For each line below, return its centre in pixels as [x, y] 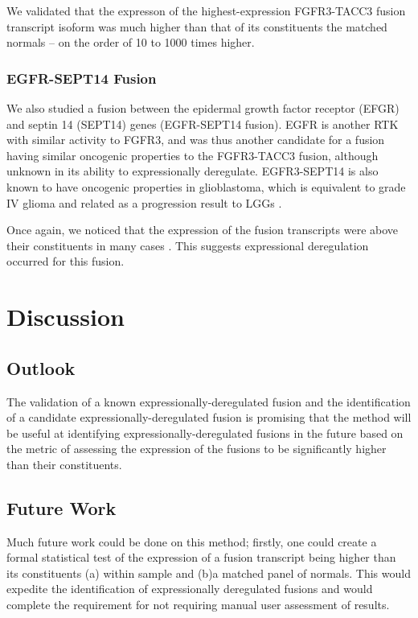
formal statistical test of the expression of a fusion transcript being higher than [201, 557]
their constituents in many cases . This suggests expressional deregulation [188, 245]
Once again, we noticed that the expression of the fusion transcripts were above [203, 230]
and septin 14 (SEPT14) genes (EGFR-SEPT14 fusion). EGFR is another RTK [203, 124]
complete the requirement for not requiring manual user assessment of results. [198, 605]
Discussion [66, 317]
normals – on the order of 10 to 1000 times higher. [131, 42]
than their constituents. [64, 464]
